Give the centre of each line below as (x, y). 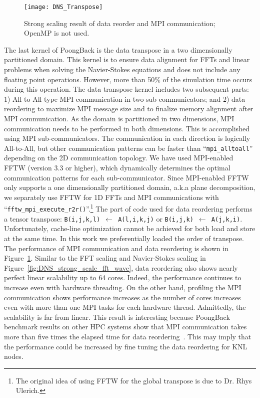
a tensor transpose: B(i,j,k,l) (52, 218)
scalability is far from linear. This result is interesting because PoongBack (117, 317)
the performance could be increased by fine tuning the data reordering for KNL (126, 346)
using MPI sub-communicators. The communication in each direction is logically (127, 138)
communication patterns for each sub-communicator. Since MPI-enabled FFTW (126, 177)
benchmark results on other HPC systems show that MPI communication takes (125, 327)
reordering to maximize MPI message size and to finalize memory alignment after (129, 109)
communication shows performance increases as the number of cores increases (122, 297)
